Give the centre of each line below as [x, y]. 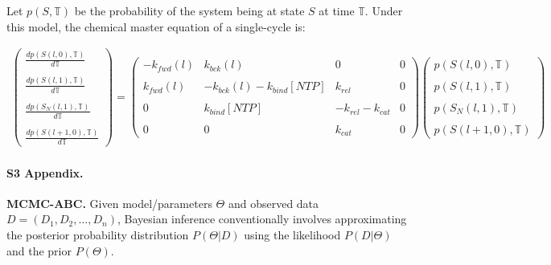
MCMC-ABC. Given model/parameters [109, 203]
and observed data [273, 203]
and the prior [39, 250]
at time [337, 10]
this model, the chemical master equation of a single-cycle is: [156, 26]
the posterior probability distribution [98, 235]
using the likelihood [292, 235]
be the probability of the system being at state [189, 10]
